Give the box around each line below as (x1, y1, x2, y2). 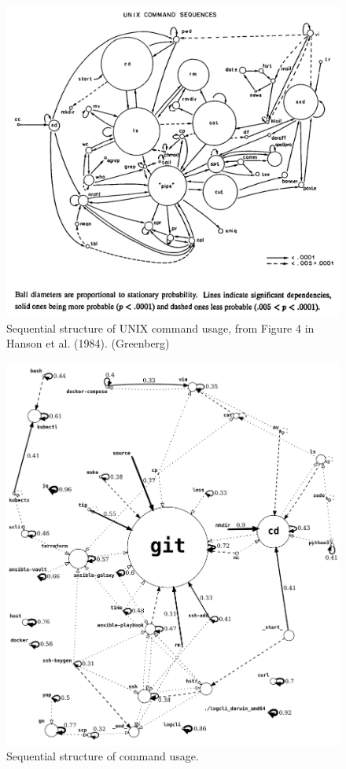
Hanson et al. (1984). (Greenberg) (6, 335, 170, 351)
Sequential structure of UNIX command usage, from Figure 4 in (6, 319, 315, 336)
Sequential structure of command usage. (6, 748, 199, 764)
